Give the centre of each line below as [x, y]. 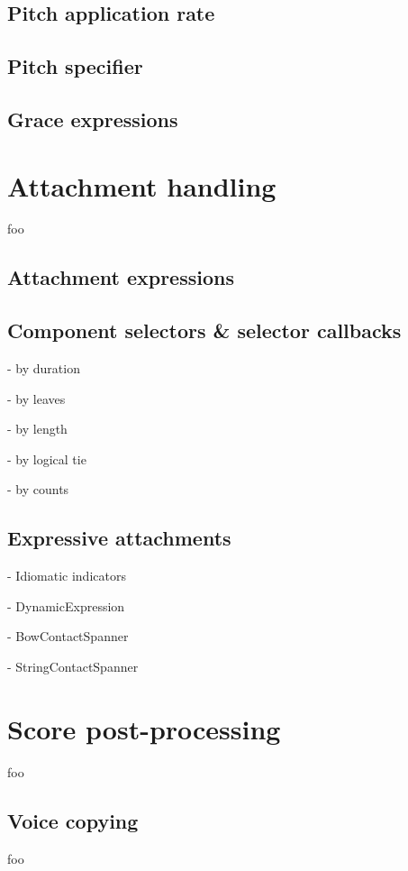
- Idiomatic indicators [67, 576]
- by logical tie [47, 458]
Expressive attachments [119, 538]
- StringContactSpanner [73, 666]
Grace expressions [93, 119]
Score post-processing [144, 728]
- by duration [44, 368]
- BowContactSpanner [68, 636]
